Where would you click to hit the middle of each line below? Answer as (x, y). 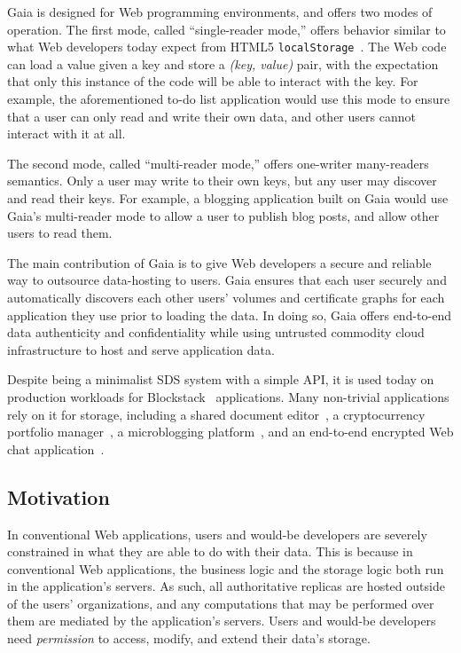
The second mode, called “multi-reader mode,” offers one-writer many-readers (218, 163)
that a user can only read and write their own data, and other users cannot (211, 116)
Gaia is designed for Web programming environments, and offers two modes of (220, 12)
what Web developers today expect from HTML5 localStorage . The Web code (227, 47)
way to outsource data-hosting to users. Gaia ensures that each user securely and (227, 280)
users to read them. (60, 233)
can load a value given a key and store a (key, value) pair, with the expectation (223, 63)
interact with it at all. (66, 134)
